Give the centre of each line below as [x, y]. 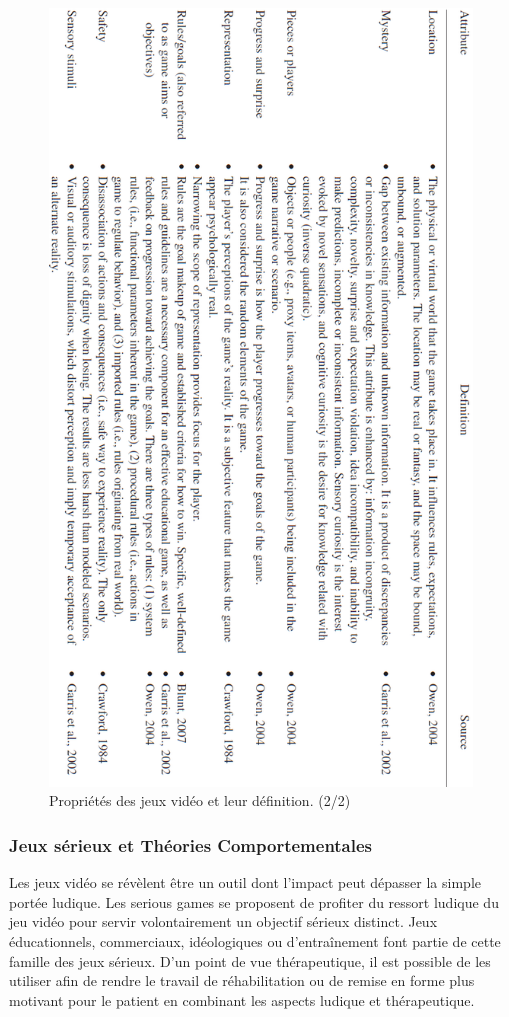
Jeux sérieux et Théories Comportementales [191, 844]
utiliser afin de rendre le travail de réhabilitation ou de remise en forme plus [242, 980]
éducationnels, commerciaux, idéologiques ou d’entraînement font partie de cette [255, 940]
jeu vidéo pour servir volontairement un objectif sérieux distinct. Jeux [223, 921]
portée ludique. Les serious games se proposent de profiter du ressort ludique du [254, 901]
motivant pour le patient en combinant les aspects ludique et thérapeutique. [242, 999]
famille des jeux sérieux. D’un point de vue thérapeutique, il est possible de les [250, 960]
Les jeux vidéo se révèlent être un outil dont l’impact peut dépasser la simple [245, 882]
